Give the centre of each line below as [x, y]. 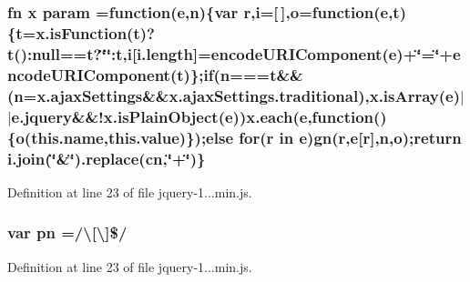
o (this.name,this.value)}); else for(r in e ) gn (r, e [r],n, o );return [239, 137]
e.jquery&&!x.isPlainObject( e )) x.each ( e [159, 116]
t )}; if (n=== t [227, 74]
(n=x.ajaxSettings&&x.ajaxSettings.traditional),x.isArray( [227, 95]
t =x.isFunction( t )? [85, 32]
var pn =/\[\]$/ [67, 232]
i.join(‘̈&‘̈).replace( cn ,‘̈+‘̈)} [107, 158]
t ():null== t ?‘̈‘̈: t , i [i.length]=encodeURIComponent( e [202, 53]
